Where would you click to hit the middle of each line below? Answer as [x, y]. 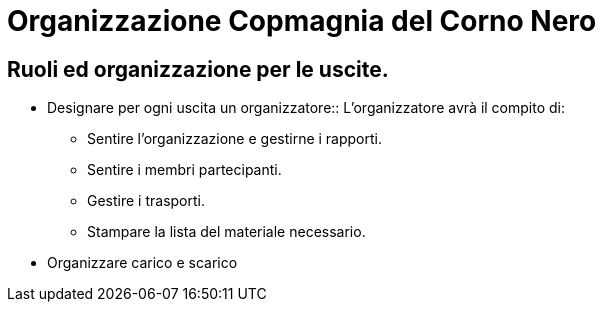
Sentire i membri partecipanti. [184, 170]
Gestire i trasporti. [146, 201]
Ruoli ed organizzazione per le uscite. [198, 69]
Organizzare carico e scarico [142, 263]
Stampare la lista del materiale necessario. [226, 232]
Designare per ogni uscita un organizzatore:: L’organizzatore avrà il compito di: [306, 108]
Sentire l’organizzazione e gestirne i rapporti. [235, 139]
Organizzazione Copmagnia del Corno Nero [302, 21]
